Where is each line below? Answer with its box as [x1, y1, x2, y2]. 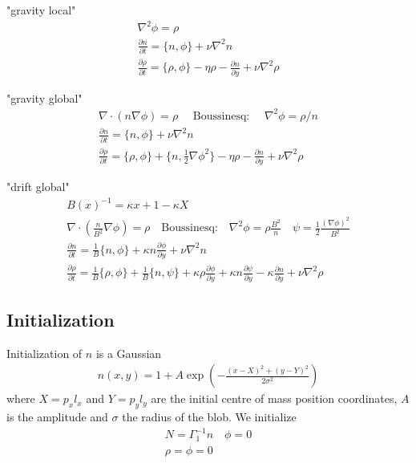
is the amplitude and [6, 408, 108, 425]
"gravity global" [6, 89, 83, 106]
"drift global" [6, 178, 70, 195]
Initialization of [6, 344, 83, 361]
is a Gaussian [95, 344, 162, 361]
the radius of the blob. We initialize [122, 408, 297, 425]
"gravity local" [6, 2, 76, 18]
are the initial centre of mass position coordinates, [151, 390, 398, 407]
